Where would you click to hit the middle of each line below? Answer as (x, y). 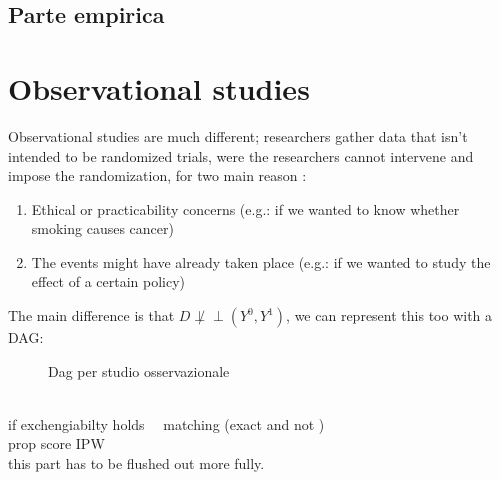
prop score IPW (56, 443)
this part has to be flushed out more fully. (136, 463)
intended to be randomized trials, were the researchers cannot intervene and (241, 155)
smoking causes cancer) (102, 228)
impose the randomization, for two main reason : (157, 175)
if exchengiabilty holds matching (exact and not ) (166, 423)
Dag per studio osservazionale (139, 370)
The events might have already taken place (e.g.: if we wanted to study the (261, 261)
